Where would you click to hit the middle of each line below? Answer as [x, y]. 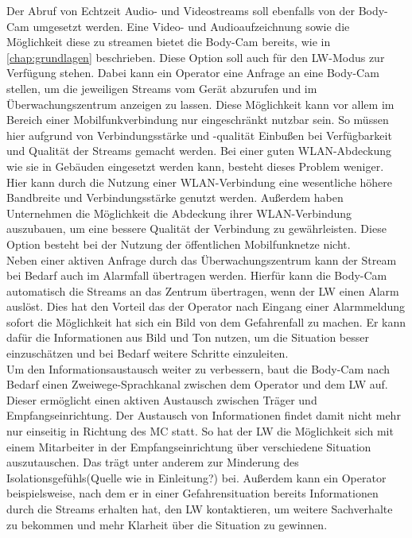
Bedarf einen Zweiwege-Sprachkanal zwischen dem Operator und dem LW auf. [197, 384]
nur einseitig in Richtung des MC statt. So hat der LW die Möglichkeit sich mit [200, 431]
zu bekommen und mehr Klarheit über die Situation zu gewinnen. [167, 524]
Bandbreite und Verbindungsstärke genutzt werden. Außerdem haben [175, 197]
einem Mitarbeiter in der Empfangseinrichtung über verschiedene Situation [189, 446]
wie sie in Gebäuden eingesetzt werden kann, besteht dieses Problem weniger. [195, 166]
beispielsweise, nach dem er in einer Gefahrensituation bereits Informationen [192, 493]
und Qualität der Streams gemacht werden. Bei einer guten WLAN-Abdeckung [199, 151]
